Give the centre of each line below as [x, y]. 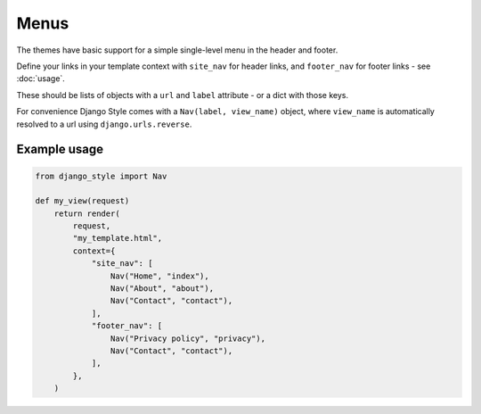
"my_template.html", [118, 238]
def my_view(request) [82, 201]
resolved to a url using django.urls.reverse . [104, 124]
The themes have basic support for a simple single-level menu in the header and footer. [177, 50]
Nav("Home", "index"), [159, 276]
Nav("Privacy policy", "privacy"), [188, 338]
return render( [87, 213]
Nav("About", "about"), [162, 289]
